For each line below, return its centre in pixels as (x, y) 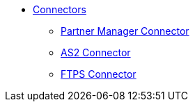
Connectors (60, 9)
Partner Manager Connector (125, 31)
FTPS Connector (99, 74)
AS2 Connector (96, 52)
